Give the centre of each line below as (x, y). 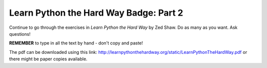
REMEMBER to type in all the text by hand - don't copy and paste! (76, 43)
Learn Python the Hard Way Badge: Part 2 (96, 13)
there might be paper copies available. (48, 59)
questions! (20, 34)
